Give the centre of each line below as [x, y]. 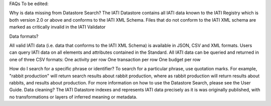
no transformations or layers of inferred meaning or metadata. [73, 97]
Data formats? [24, 36]
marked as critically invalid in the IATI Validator [57, 27]
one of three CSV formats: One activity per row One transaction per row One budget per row [105, 59]
